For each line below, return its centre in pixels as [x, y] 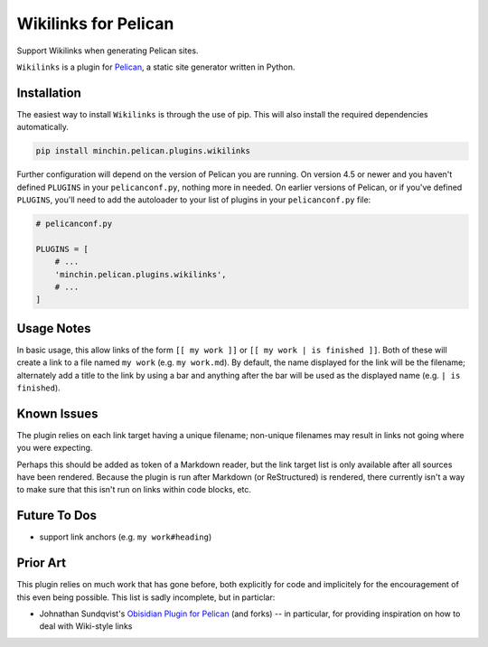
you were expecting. [55, 448]
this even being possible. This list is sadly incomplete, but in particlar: [146, 597]
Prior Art [42, 563]
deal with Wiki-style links [86, 626]
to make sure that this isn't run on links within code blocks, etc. [134, 490]
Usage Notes [54, 328]
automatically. [43, 127]
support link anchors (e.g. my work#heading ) [126, 537]
